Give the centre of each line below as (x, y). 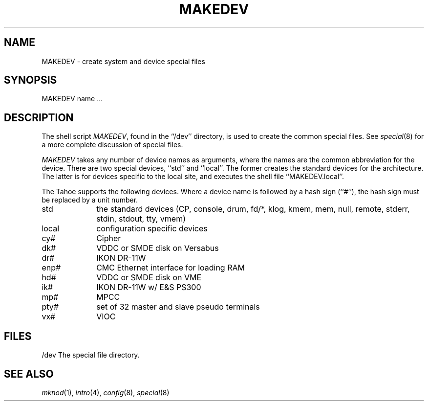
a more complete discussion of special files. (112, 145)
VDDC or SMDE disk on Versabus (158, 248)
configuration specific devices (152, 229)
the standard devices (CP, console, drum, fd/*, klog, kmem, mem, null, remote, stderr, (253, 209)
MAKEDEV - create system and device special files (123, 61)
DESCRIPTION (39, 117)
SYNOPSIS (31, 80)
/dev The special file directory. (91, 355)
